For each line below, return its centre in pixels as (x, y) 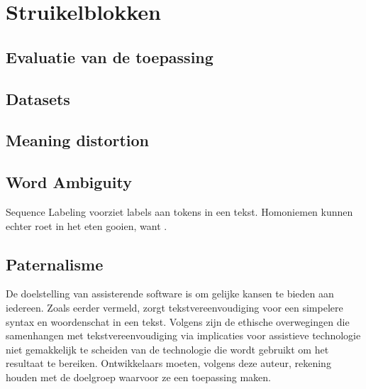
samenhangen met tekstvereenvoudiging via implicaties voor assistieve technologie (183, 335)
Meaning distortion (78, 140)
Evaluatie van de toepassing (110, 56)
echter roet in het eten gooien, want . (87, 225)
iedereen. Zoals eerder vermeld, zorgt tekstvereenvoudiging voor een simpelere (174, 307)
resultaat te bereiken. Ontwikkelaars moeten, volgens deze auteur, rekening (168, 363)
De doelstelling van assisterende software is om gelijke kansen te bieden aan (170, 294)
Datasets (38, 98)
